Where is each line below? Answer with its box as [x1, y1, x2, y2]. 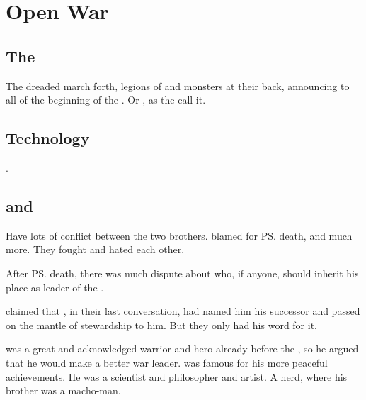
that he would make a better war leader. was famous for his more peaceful [6, 355, 328, 370]
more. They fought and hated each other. [6, 242, 185, 257]
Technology [6, 127, 90, 149]
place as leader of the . [6, 279, 104, 294]
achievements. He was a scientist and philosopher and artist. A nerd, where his [6, 369, 348, 384]
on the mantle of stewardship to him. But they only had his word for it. [6, 317, 318, 332]
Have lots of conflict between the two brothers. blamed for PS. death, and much [6, 228, 353, 243]
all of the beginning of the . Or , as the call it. [6, 92, 206, 107]
